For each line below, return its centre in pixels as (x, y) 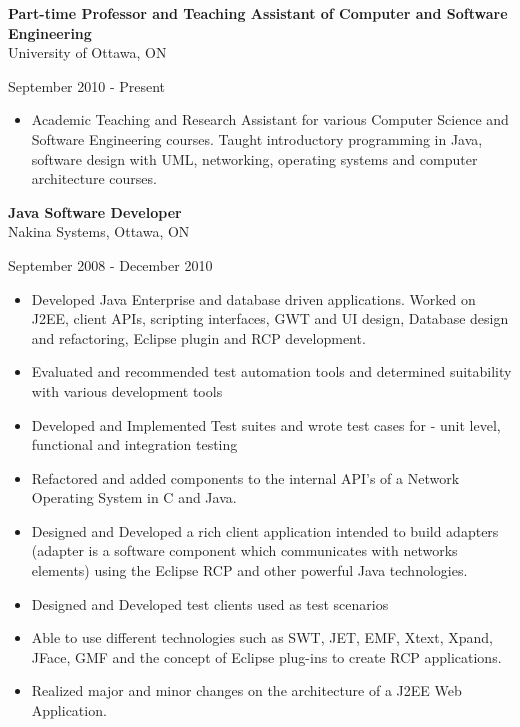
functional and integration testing (134, 444)
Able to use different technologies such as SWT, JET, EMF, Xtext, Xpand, (262, 637)
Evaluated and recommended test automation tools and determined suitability (271, 371)
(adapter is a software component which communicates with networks (244, 550)
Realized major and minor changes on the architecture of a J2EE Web (246, 690)
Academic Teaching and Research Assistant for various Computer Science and (270, 119)
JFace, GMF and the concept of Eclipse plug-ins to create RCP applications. (266, 656)
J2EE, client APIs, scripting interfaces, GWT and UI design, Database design (270, 318)
